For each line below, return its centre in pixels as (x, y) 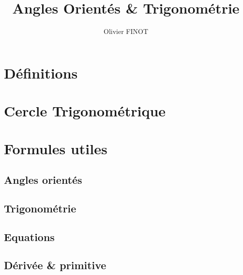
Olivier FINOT (126, 31)
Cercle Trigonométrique (85, 111)
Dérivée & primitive (55, 265)
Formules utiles (56, 149)
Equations (29, 236)
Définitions (41, 73)
